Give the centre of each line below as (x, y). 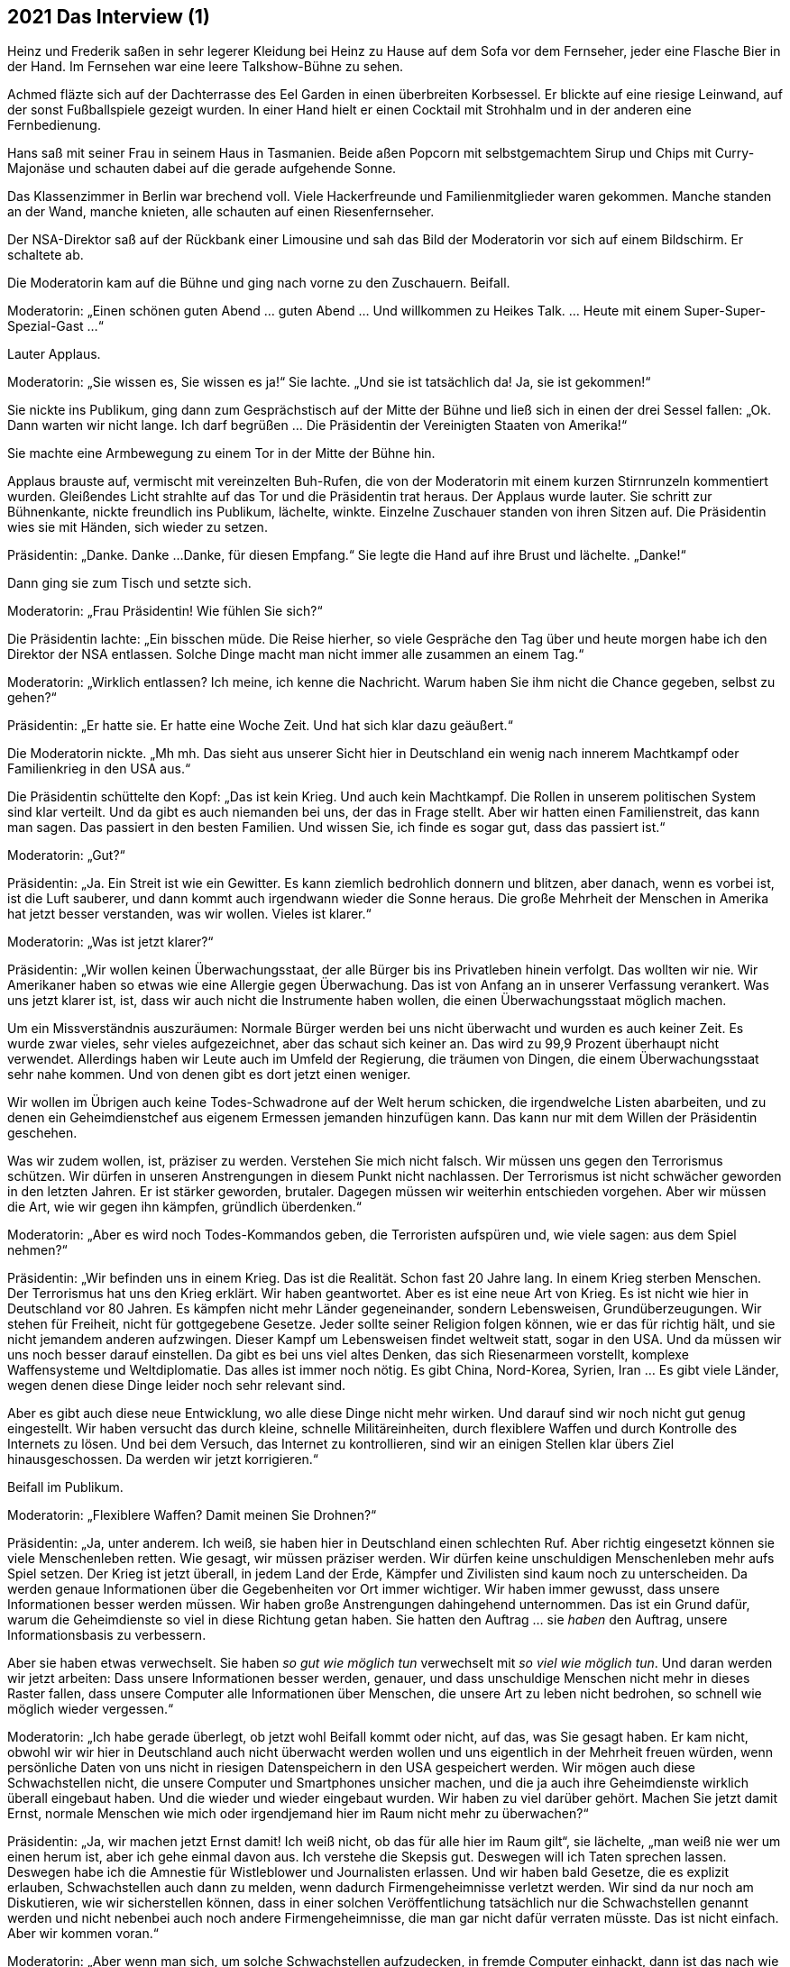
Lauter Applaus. (54, 354)
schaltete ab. (46, 255)
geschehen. (42, 1133)
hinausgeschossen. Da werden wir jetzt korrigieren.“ (163, 1459)
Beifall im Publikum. (65, 1487)
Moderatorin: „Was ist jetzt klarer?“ (110, 942)
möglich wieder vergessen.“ (91, 1709)
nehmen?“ (37, 1250)
